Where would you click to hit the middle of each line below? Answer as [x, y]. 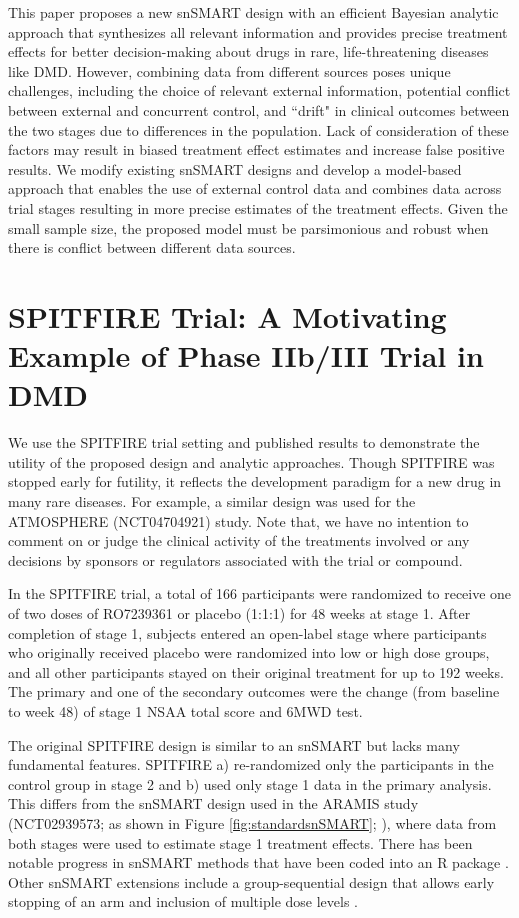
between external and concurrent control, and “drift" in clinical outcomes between [259, 109]
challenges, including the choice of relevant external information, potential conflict [259, 90]
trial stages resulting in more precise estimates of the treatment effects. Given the [258, 207]
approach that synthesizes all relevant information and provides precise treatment [258, 31]
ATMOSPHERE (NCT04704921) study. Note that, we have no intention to [238, 520]
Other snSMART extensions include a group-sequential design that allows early [251, 881]
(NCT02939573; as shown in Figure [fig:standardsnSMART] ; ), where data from [252, 822]
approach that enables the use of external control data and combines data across [255, 188]
